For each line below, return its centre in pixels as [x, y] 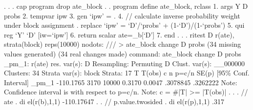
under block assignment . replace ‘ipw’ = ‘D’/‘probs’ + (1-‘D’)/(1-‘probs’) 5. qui [124, 25]
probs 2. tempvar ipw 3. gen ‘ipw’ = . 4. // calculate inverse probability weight [122, 15]
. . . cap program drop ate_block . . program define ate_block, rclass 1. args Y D [126, 6]
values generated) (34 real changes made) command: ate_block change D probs [123, 53]
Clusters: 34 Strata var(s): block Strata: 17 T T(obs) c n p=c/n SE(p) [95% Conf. [127, 73]
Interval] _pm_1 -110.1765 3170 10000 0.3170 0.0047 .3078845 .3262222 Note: [121, 82]
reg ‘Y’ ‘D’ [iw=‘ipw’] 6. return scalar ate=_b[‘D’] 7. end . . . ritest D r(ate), [119, 34]
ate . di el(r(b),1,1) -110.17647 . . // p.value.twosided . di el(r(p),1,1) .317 [114, 101]
